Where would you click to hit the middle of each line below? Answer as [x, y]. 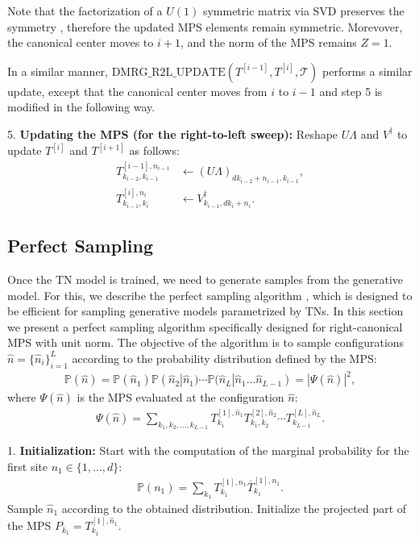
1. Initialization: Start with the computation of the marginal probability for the [208, 450]
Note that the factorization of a [85, 10]
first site [27, 466]
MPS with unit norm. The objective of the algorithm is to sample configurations [206, 342]
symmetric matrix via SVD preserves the [303, 10]
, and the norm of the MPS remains [268, 42]
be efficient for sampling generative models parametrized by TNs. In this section [205, 311]
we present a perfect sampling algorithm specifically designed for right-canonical [205, 326]
